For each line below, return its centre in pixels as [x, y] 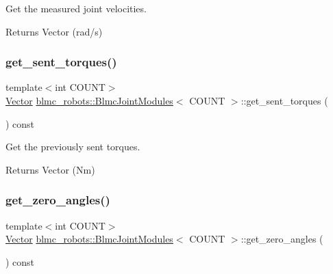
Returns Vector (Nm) [50, 169]
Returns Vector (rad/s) [54, 31]
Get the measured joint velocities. [76, 8]
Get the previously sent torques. [73, 147]
